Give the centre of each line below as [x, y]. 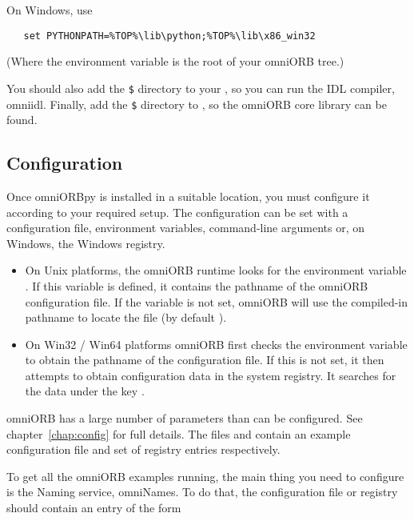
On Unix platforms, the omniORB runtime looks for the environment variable [216, 270]
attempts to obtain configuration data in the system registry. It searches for [211, 375]
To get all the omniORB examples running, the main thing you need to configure [205, 476]
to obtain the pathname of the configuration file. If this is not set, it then [205, 360]
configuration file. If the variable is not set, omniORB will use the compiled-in [217, 301]
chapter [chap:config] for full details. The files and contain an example [179, 433]
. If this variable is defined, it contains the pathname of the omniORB [197, 285]
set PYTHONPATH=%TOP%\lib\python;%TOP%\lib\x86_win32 [169, 36]
